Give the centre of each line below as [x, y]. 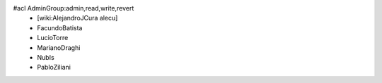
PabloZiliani [54, 68]
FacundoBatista [60, 27]
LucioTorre [53, 38]
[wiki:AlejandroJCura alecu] [77, 18]
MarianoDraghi [59, 47]
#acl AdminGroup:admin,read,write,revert [74, 8]
